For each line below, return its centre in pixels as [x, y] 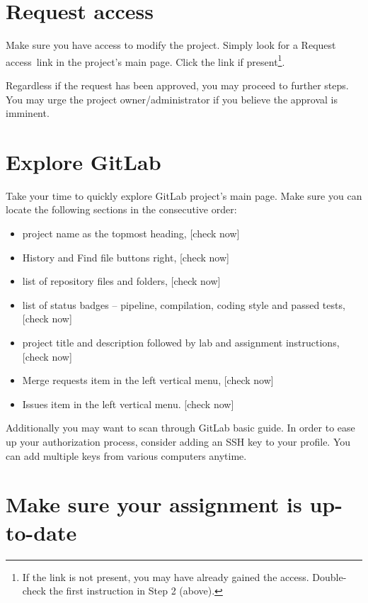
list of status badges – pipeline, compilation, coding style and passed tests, [184, 304]
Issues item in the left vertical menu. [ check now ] [128, 404]
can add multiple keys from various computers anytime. [126, 455]
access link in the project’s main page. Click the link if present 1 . [145, 60]
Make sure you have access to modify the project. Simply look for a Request [171, 45]
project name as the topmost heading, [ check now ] [131, 233]
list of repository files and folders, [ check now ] [121, 281]
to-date [41, 532]
